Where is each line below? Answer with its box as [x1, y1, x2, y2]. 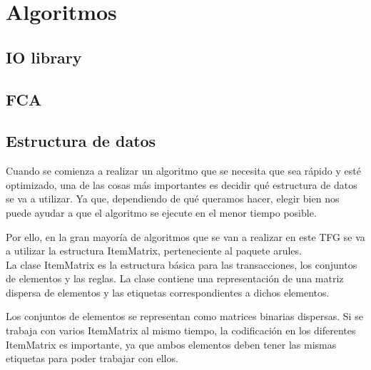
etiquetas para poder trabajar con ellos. [6, 351, 178, 366]
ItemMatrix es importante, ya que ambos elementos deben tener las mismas [6, 336, 337, 351]
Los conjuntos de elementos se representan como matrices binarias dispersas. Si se [6, 309, 363, 324]
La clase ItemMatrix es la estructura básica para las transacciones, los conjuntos [6, 257, 357, 272]
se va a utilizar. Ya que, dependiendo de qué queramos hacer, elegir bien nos [6, 191, 340, 206]
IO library [6, 46, 82, 68]
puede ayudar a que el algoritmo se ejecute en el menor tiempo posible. [6, 205, 317, 220]
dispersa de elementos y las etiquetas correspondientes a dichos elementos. [6, 284, 330, 299]
